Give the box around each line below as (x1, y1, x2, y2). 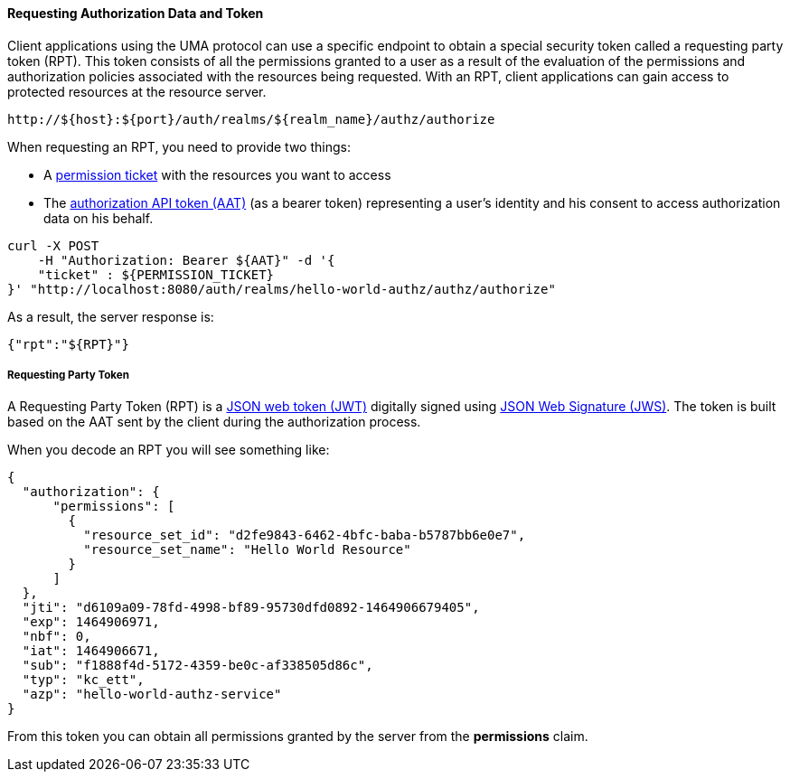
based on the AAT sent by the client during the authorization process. (7, 414, 421, 430)
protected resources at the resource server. (7, 83, 267, 99)
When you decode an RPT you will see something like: (7, 442, 330, 458)
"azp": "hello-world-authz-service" (22, 687, 282, 702)
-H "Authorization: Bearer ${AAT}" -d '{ (37, 252, 335, 267)
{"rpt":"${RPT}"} (7, 336, 129, 352)
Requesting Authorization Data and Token (7, 5, 264, 21)
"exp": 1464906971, (22, 615, 160, 630)
